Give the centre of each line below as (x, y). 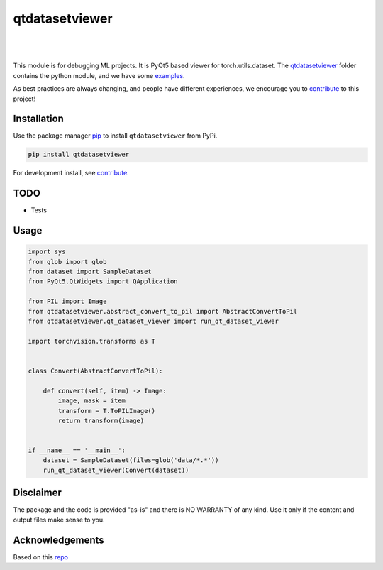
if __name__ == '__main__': (77, 450)
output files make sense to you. (59, 520)
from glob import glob (67, 262)
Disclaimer (37, 493)
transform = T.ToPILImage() (107, 411)
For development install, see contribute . (71, 173)
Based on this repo (41, 557)
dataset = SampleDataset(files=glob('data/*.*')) (131, 460)
